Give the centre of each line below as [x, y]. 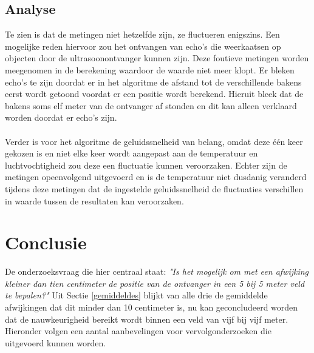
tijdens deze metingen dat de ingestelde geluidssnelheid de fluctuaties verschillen [154, 188]
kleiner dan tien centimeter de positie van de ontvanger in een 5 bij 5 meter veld [155, 283]
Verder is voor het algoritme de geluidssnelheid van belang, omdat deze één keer [154, 141]
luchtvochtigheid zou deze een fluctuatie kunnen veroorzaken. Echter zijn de [146, 165]
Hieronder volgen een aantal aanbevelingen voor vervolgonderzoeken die [138, 331]
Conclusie [46, 242]
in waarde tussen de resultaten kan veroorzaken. [94, 200]
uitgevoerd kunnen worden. [56, 342]
